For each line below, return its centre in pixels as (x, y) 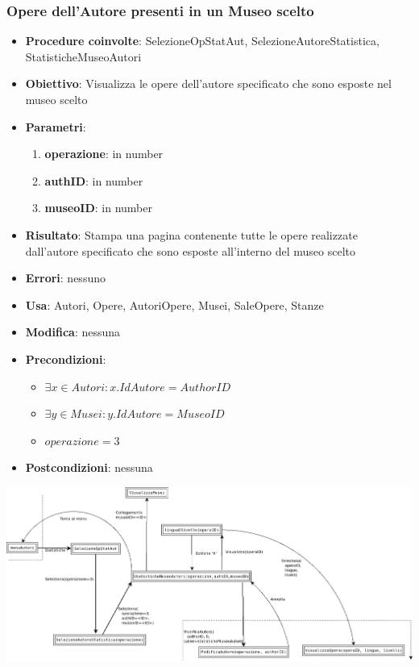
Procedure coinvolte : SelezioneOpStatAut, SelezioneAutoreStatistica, (202, 41)
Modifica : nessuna (73, 332)
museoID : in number (98, 208)
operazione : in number (104, 154)
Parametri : (56, 126)
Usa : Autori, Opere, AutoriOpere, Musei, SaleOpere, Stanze (174, 304)
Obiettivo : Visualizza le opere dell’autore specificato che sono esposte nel (208, 83)
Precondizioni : (66, 359)
